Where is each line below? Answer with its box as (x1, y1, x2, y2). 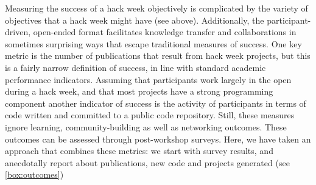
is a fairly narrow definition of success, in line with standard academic (5, 61, 266, 73)
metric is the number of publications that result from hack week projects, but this (5, 49, 311, 62)
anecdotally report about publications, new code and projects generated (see (5, 156, 290, 169)
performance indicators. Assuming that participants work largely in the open (5, 73, 292, 86)
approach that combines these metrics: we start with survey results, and (5, 144, 273, 157)
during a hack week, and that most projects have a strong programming (5, 85, 273, 98)
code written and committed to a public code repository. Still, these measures (5, 109, 295, 121)
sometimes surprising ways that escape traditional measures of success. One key (5, 37, 302, 50)
